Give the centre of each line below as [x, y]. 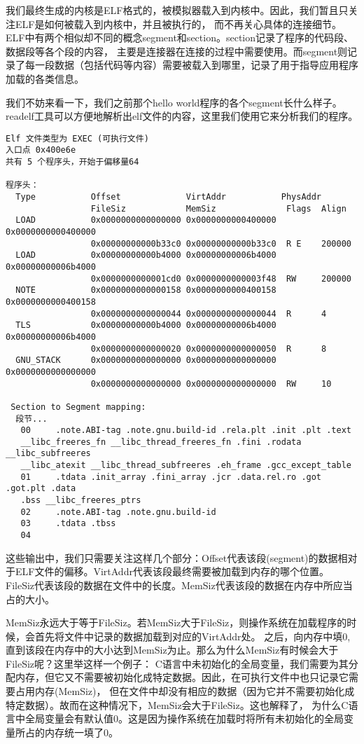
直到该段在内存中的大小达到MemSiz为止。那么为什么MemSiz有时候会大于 [172, 650]
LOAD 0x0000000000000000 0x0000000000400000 [146, 220]
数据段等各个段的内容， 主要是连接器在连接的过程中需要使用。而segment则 [177, 51]
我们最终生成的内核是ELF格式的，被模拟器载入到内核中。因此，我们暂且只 [177, 10]
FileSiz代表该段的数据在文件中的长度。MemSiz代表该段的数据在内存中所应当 [179, 585]
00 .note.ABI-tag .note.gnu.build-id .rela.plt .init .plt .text [186, 430]
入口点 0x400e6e [41, 150]
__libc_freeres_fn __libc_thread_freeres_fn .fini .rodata [161, 442]
